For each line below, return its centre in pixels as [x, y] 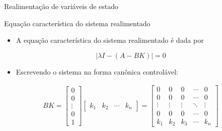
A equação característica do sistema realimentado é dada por [110, 40]
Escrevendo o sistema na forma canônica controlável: [97, 71]
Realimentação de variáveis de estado [61, 6]
